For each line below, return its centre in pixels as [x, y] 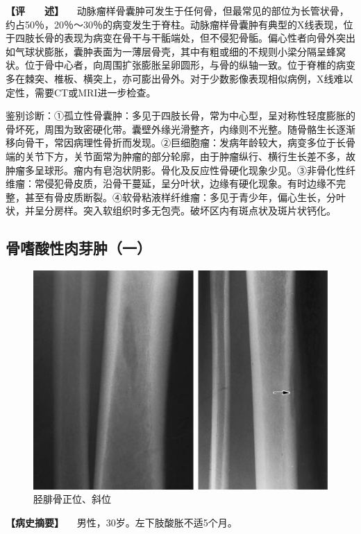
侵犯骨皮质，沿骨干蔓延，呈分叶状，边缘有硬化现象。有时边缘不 [190, 183]
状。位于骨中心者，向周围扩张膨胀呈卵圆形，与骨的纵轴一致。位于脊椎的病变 [180, 65]
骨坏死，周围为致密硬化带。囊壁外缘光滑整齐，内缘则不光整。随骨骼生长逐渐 [180, 129]
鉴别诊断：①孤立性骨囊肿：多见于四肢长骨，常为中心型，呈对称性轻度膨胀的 [180, 115]
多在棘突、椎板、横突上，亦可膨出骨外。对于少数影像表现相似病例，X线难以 [179, 78]
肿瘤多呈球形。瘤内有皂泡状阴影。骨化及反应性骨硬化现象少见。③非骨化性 [176, 170]
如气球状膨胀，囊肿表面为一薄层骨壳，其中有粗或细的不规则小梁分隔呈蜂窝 [176, 51]
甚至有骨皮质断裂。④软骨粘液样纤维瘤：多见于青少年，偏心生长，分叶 [185, 197]
